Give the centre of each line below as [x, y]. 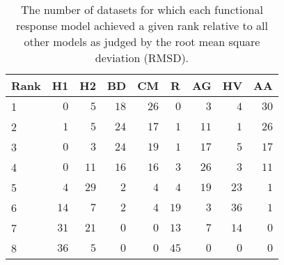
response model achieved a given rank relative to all [142, 25]
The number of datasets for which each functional [142, 9]
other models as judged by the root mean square [142, 41]
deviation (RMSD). [142, 58]
